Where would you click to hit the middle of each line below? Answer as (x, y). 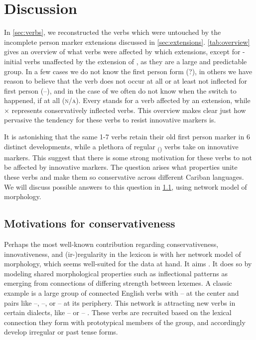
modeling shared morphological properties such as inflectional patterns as (116, 273)
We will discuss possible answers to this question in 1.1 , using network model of (126, 186)
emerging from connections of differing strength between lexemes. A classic (118, 283)
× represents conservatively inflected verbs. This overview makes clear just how (125, 110)
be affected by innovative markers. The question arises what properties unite (121, 167)
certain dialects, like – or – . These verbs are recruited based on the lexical (118, 312)
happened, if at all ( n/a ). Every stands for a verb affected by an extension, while (127, 100)
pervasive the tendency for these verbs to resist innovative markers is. (110, 120)
